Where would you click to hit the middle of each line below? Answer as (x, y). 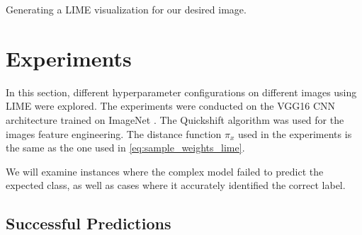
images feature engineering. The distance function (114, 133)
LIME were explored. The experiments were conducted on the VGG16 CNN (171, 106)
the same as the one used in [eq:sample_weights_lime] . (125, 148)
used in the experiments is (295, 133)
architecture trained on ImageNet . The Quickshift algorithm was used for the (175, 119)
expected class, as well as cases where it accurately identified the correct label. (176, 185)
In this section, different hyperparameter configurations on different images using (181, 92)
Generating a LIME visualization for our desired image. (126, 9)
